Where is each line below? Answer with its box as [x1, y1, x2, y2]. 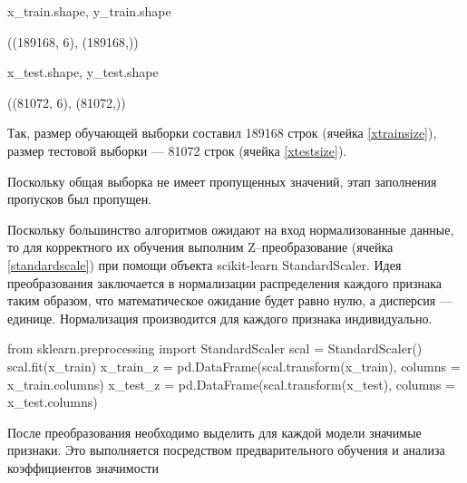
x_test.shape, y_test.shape [7, 63, 159, 82]
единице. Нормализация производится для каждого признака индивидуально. [7, 308, 433, 327]
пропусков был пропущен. [7, 189, 152, 208]
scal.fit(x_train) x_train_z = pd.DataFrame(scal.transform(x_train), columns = [7, 356, 461, 375]
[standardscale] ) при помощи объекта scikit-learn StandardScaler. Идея [7, 255, 402, 274]
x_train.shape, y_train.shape [7, 2, 171, 20]
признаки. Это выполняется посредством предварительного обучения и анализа [7, 440, 445, 459]
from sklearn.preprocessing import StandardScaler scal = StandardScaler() [7, 339, 423, 358]
